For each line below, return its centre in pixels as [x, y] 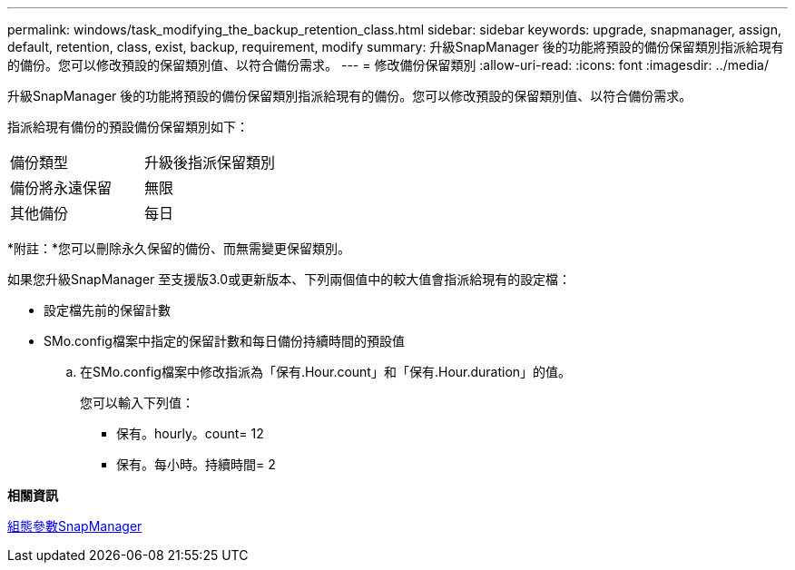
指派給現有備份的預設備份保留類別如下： [128, 127]
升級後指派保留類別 [210, 162]
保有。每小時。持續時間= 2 [196, 464]
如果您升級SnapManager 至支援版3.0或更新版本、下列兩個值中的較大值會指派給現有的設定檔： [290, 279]
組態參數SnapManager [75, 526]
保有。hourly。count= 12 [190, 433]
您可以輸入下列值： [137, 403]
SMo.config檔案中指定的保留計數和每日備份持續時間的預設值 [224, 341]
